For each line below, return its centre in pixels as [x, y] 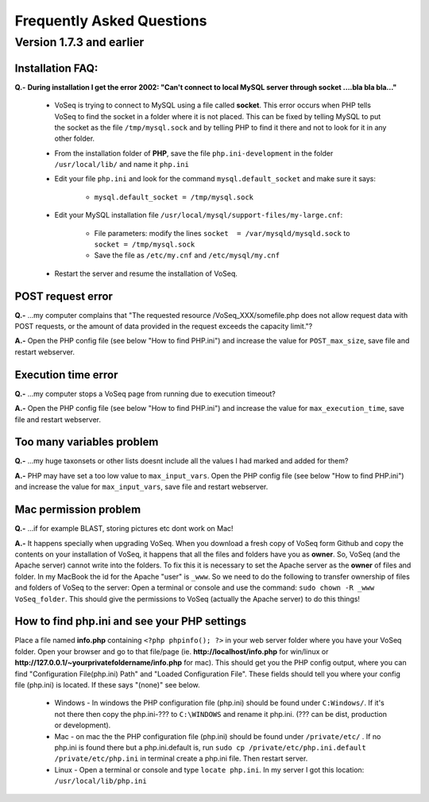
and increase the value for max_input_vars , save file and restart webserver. [141, 487]
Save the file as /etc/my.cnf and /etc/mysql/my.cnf [187, 255]
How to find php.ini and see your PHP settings [131, 621]
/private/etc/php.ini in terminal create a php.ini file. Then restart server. [181, 758]
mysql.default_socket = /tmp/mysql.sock [174, 197]
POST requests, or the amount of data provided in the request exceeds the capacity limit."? [164, 327]
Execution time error [66, 375]
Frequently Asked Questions [111, 21]
